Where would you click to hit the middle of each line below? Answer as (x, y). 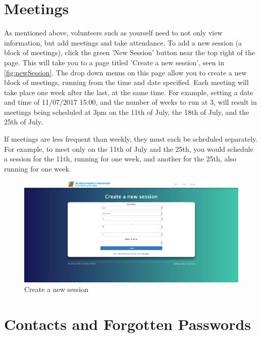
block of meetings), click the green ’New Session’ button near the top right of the (129, 52)
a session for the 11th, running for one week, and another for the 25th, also (120, 159)
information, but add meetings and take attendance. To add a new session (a (123, 42)
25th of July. (23, 122)
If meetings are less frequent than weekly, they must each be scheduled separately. (131, 139)
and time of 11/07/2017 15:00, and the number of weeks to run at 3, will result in (130, 102)
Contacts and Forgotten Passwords (128, 324)
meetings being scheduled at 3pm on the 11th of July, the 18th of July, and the (127, 112)
